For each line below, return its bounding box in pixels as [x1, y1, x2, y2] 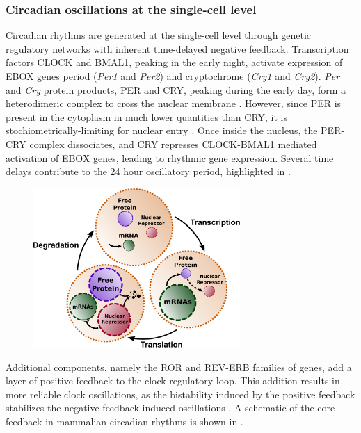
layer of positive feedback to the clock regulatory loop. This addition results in [6, 373, 340, 388]
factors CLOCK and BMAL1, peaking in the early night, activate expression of [6, 55, 343, 70]
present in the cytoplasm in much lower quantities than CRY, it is [6, 109, 288, 124]
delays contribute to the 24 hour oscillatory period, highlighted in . [6, 164, 291, 179]
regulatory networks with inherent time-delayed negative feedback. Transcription [6, 41, 349, 56]
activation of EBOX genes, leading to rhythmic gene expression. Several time [6, 150, 334, 165]
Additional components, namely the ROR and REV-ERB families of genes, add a [6, 359, 352, 374]
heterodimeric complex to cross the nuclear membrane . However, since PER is [6, 96, 342, 111]
